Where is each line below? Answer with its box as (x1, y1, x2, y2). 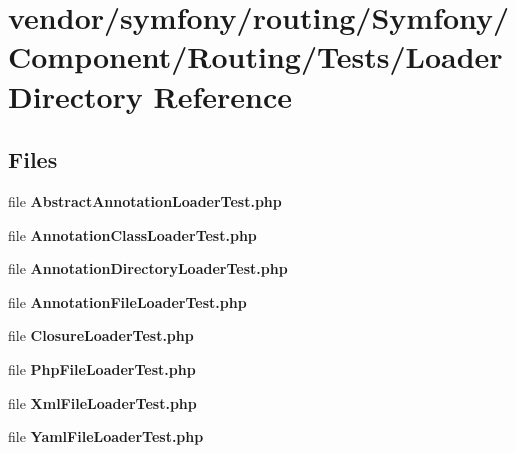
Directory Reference (8, 75, 293, 116)
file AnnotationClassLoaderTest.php (8, 224, 257, 245)
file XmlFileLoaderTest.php (8, 392, 197, 413)
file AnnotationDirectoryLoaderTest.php (8, 258, 288, 279)
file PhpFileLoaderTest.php (8, 358, 196, 379)
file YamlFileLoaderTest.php (8, 426, 204, 447)
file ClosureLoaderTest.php (8, 325, 194, 346)
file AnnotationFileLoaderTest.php (8, 291, 247, 312)
